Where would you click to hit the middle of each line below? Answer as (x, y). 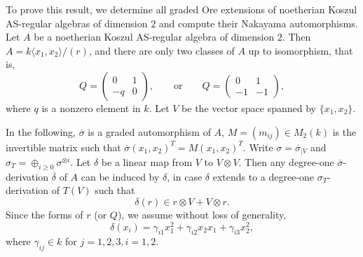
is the (344, 131)
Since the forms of (44, 214)
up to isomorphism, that (301, 50)
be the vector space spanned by (249, 107)
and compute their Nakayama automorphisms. (258, 23)
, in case (185, 176)
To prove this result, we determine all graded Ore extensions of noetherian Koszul (181, 9)
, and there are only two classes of (162, 50)
